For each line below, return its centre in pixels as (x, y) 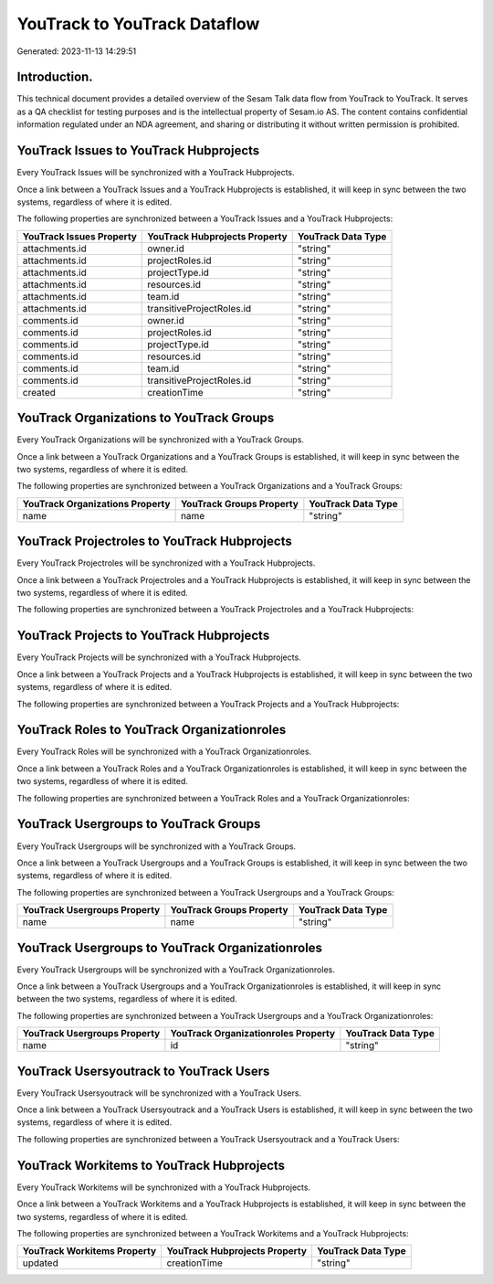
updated (40, 1263)
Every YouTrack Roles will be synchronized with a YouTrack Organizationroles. (164, 752)
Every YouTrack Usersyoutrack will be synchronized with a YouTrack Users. (159, 1093)
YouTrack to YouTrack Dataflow (138, 24)
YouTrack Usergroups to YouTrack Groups (139, 824)
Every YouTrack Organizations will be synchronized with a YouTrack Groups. (161, 440)
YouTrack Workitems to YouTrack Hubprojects (151, 1165)
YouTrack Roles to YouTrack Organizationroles (152, 730)
